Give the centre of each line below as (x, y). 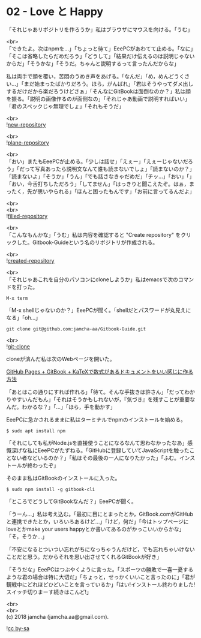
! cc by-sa (18, 628)
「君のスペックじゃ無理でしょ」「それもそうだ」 (65, 106)
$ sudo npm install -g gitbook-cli (51, 489)
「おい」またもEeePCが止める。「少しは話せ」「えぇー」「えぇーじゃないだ (97, 161)
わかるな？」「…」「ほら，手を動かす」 (69, 407)
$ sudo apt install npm (36, 431)
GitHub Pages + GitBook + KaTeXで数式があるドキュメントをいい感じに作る (100, 371)
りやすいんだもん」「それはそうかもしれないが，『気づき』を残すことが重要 (98, 399)
